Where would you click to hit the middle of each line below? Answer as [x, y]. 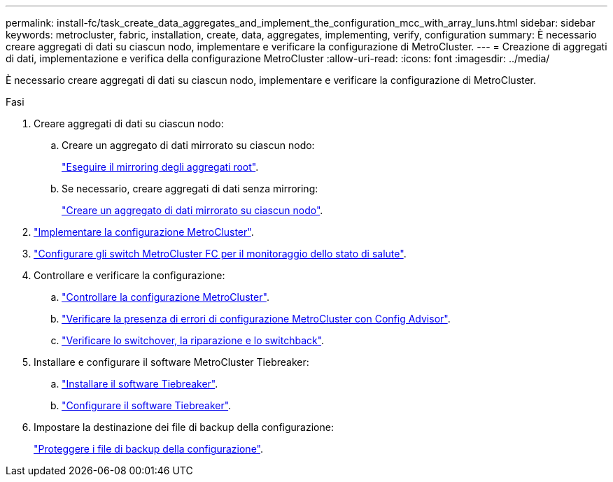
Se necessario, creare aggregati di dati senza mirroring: [190, 189]
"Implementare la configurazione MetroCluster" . [144, 232]
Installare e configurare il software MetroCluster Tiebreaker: [171, 362]
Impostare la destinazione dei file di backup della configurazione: [184, 427]
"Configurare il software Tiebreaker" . [147, 405]
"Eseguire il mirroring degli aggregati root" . [160, 167]
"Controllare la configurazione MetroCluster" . [165, 297]
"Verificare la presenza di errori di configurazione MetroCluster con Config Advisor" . [256, 319]
